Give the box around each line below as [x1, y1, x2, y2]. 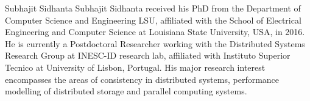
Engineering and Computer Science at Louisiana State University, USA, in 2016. [5, 25, 305, 38]
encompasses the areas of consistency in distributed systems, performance [5, 73, 280, 85]
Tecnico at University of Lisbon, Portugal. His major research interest [5, 60, 266, 73]
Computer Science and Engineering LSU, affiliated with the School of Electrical [5, 13, 301, 26]
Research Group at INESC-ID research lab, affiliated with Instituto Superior [5, 49, 291, 62]
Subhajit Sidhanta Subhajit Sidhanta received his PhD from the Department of [5, 2, 301, 14]
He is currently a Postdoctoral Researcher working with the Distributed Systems [5, 37, 305, 50]
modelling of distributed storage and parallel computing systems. [5, 85, 247, 97]
